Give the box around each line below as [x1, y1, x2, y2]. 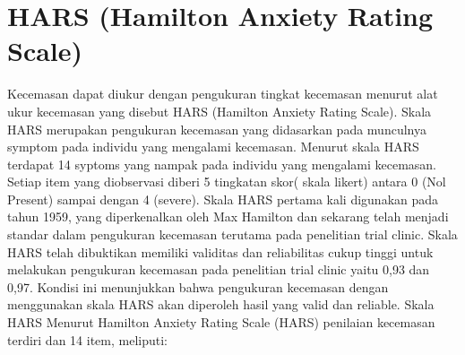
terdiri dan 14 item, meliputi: [7, 330, 168, 349]
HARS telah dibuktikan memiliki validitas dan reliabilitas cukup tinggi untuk [7, 242, 434, 261]
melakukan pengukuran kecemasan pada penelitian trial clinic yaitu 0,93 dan [7, 260, 430, 279]
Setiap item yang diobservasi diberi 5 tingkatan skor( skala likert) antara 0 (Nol [7, 172, 446, 191]
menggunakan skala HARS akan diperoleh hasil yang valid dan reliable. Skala [7, 295, 435, 314]
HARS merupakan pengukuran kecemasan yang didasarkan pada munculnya [7, 119, 426, 138]
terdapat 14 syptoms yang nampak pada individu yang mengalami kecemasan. [7, 154, 437, 173]
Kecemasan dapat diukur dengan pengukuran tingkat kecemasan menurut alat [7, 84, 438, 103]
